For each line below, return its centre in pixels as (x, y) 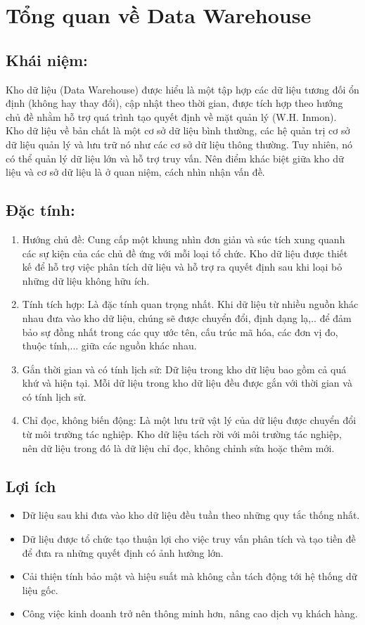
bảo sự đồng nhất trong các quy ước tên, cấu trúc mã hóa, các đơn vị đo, (180, 331)
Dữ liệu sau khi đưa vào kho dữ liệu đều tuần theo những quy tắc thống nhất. (191, 515)
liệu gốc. (40, 589)
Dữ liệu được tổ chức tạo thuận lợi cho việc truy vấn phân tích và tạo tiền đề (189, 539)
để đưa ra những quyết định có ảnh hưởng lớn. (123, 552)
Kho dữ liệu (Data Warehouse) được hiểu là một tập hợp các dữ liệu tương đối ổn (182, 89)
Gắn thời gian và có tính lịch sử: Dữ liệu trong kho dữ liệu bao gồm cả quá (184, 369)
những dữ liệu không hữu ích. (86, 280)
